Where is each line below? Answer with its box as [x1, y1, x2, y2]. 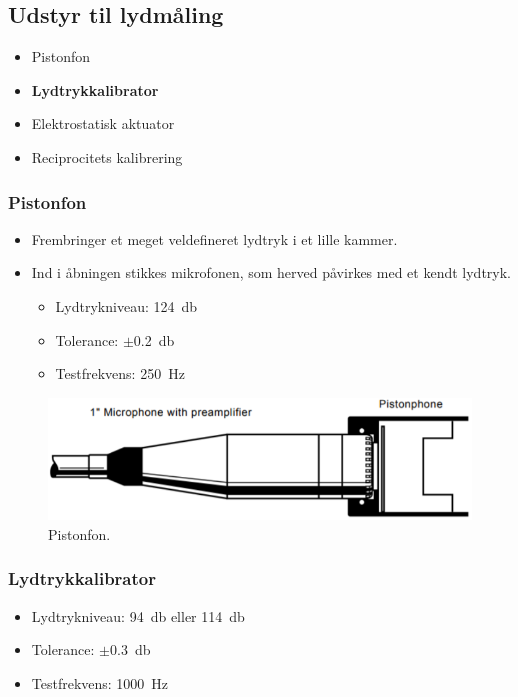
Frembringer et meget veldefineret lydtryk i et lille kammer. [31, 228, 398, 249]
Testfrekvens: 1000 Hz [31, 672, 169, 693]
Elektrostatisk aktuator [31, 113, 175, 134]
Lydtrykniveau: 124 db [55, 295, 198, 316]
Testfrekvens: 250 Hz [55, 363, 185, 384]
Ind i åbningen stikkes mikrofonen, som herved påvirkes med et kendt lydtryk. [31, 262, 512, 283]
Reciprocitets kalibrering [31, 146, 183, 167]
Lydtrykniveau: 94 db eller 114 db [31, 605, 245, 626]
